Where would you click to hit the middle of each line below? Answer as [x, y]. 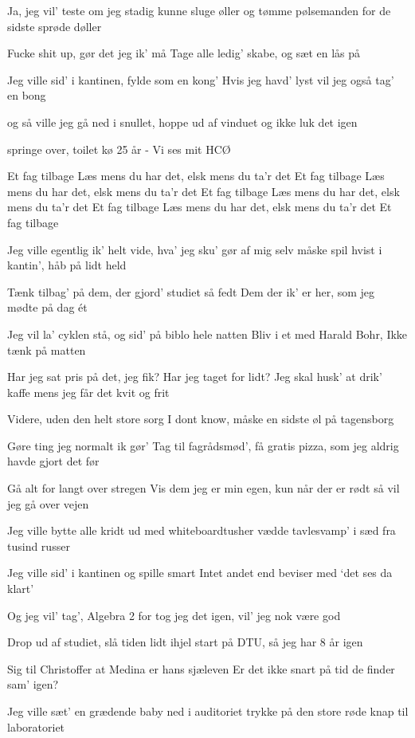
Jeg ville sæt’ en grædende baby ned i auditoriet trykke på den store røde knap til [208, 711]
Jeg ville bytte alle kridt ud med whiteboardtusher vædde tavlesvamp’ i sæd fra [202, 530]
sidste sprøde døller [55, 26]
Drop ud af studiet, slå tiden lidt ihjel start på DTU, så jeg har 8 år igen [185, 642]
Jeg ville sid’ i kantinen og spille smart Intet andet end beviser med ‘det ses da [200, 573]
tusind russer [39, 546]
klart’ [21, 589]
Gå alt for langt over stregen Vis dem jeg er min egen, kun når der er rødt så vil [204, 488]
